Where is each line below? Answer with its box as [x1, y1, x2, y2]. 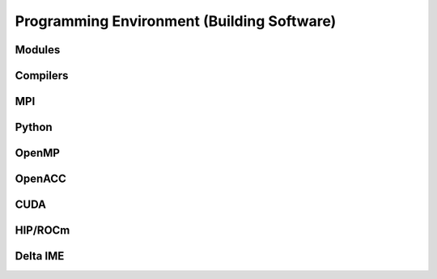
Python [15, 120, 53, 134]
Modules [15, 43, 61, 57]
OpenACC [15, 172, 66, 186]
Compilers [15, 69, 69, 82]
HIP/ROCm [15, 223, 70, 238]
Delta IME [15, 249, 65, 263]
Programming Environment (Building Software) [15, 12, 337, 30]
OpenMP [15, 146, 61, 160]
